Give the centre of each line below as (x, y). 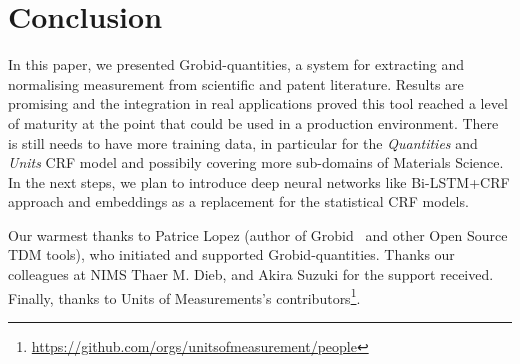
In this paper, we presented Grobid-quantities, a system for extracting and (236, 64)
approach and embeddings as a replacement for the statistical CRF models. (238, 201)
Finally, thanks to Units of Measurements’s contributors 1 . (184, 296)
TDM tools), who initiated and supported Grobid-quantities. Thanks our (231, 254)
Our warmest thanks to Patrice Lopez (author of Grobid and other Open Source (258, 234)
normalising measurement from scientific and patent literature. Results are (236, 83)
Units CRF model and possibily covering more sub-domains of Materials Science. (256, 162)
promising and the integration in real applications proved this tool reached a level (258, 103)
